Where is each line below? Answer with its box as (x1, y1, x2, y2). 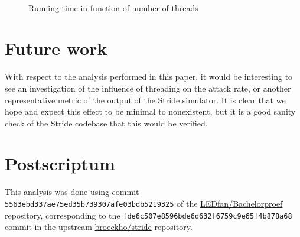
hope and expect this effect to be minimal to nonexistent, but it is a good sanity (5, 105, 296, 118)
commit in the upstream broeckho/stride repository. (5, 220, 193, 233)
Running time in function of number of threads (28, 1, 198, 14)
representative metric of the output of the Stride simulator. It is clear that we (5, 93, 286, 106)
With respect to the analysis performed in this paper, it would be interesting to (5, 70, 293, 83)
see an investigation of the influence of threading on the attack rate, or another (5, 82, 291, 94)
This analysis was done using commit (5, 186, 139, 198)
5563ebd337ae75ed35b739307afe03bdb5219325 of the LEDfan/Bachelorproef (5, 197, 283, 209)
